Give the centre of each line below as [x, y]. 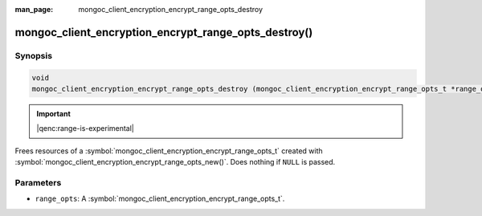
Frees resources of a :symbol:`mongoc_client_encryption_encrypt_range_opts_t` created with [169, 151]
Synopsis [33, 55]
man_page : [34, 9]
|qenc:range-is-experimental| [85, 128]
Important [54, 113]
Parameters [38, 182]
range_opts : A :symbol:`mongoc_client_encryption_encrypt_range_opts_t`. [160, 199]
